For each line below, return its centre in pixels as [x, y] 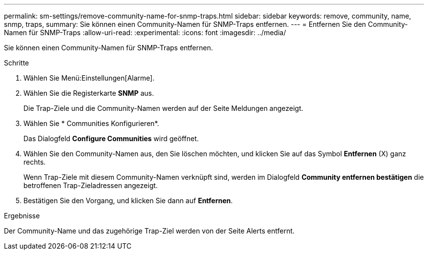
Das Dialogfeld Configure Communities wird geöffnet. [111, 138]
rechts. [35, 162]
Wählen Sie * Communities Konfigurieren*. [91, 123]
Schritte [17, 63]
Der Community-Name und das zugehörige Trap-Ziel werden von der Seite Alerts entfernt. [149, 231]
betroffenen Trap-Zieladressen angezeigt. [91, 185]
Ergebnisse [22, 216]
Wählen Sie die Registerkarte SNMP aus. [89, 93]
